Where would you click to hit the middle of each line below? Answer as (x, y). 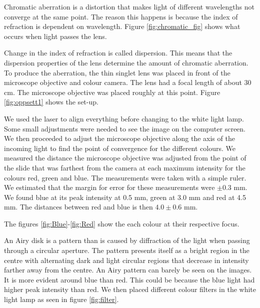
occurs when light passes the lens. (55, 36)
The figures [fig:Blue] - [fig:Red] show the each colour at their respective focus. (122, 223)
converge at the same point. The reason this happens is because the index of (121, 16)
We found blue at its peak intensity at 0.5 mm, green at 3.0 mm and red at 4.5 (125, 197)
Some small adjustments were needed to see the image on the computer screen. (125, 128)
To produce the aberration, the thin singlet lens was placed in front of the (117, 72)
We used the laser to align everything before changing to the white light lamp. (124, 118)
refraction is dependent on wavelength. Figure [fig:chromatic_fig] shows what (122, 26)
